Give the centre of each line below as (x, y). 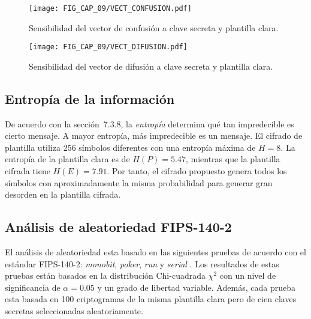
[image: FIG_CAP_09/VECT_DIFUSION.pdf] (108, 47)
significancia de (33, 287)
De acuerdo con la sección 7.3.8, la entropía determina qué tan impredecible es (150, 123)
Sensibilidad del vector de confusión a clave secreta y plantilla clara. (154, 27)
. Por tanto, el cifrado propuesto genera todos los (197, 171)
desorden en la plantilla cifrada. (63, 194)
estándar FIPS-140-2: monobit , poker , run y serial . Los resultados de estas (142, 263)
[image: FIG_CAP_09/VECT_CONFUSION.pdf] (111, 8)
